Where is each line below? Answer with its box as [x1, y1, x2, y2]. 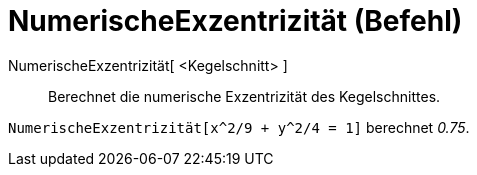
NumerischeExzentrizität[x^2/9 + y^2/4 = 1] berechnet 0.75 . [8, 118, 470, 136]
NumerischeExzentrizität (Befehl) [8, 4, 463, 38]
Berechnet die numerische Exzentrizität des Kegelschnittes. [48, 87, 441, 105]
